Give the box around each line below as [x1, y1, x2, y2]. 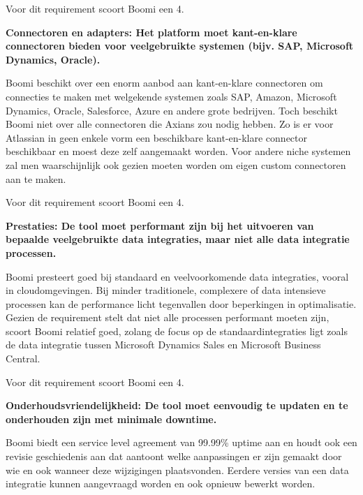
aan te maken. [6, 171, 66, 186]
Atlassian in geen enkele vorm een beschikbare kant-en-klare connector [6, 130, 308, 145]
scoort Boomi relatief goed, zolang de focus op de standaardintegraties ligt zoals [6, 323, 348, 338]
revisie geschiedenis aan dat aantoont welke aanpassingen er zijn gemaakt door [6, 449, 342, 464]
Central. [6, 351, 40, 366]
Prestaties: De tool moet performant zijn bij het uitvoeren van [6, 218, 314, 232]
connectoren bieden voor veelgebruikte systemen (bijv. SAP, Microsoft [6, 38, 354, 53]
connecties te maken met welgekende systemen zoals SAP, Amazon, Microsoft [6, 89, 337, 103]
